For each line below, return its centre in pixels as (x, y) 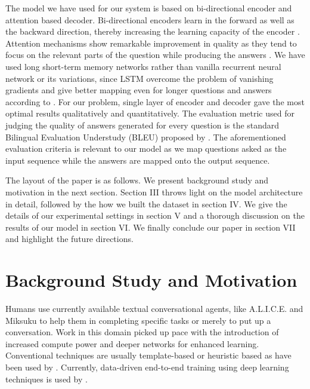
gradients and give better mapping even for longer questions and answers (139, 90)
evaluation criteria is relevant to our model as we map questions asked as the (146, 148)
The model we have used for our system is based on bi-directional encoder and (149, 8)
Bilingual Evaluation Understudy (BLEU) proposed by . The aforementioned (146, 137)
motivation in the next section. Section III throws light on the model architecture (154, 192)
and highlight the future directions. (69, 239)
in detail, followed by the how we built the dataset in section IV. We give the (146, 203)
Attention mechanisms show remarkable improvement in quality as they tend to (151, 43)
